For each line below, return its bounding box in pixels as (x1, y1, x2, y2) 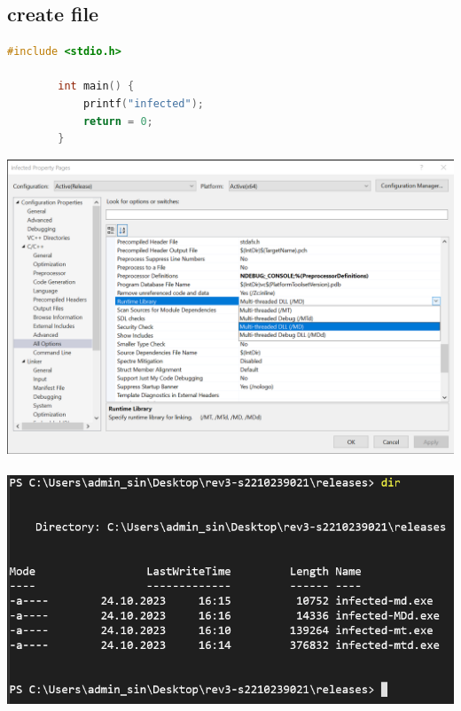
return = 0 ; (82, 114, 153, 128)
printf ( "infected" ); (82, 97, 204, 110)
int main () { (58, 80, 135, 93)
